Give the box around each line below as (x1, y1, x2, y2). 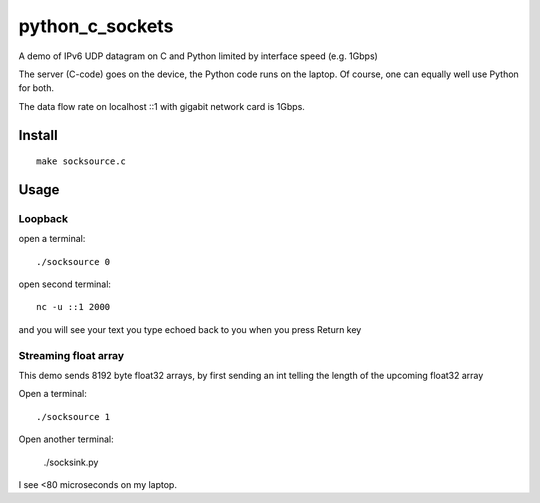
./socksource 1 (36, 411, 111, 422)
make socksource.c (36, 156, 127, 167)
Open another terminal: (18, 433, 114, 445)
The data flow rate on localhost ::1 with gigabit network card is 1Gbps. (18, 100, 305, 112)
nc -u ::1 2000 (36, 301, 111, 313)
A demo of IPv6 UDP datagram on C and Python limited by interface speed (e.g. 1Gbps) (18, 50, 379, 62)
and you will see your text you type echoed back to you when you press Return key (18, 323, 362, 335)
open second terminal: (18, 278, 112, 290)
